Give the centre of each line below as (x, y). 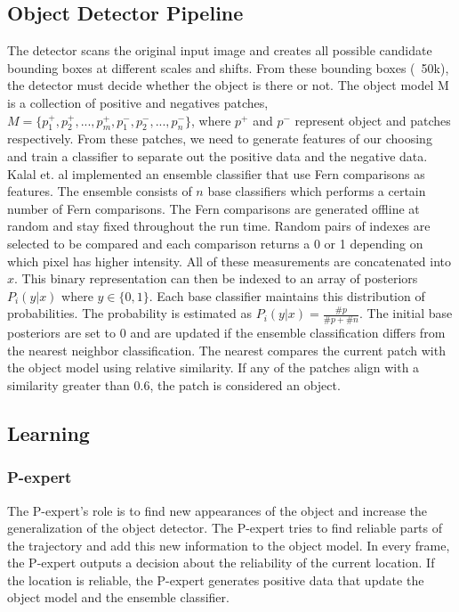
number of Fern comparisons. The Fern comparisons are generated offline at (213, 208)
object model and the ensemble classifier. (118, 597)
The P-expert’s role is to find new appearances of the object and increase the (217, 510)
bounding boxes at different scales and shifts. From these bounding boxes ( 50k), (228, 67)
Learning (48, 432)
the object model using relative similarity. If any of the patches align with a (213, 367)
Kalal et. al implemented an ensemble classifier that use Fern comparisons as (216, 173)
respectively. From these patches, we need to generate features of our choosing (220, 139)
